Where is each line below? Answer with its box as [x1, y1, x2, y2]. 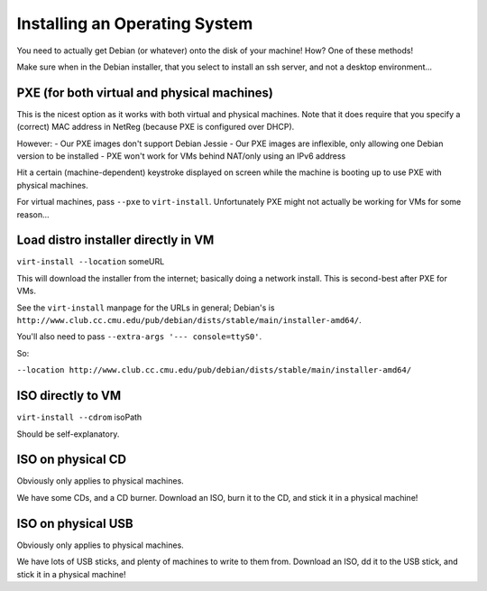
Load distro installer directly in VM [16, 233, 215, 248]
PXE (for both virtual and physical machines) [16, 85, 274, 100]
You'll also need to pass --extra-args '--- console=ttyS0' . [16, 331, 262, 342]
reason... [16, 208, 50, 220]
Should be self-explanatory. [16, 429, 120, 439]
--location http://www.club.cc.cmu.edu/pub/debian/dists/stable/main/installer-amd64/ [16, 365, 412, 375]
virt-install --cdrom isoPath [16, 411, 142, 423]
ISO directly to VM [16, 388, 122, 403]
